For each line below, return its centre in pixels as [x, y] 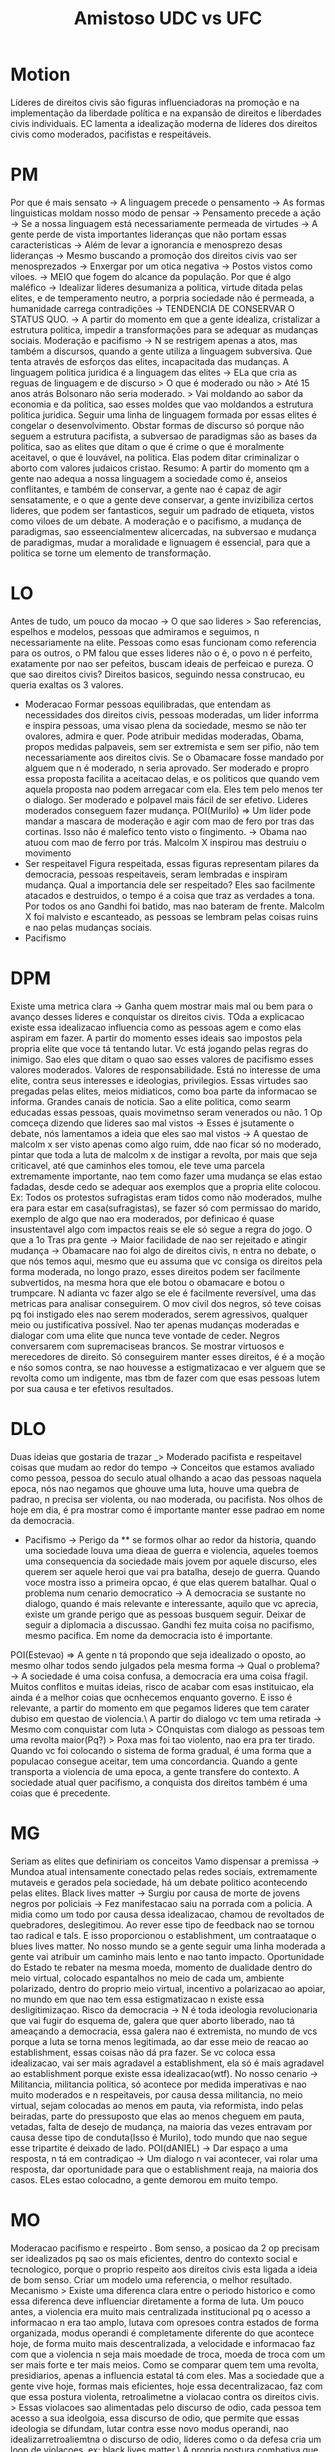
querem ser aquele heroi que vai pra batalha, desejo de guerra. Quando [172, 1571]
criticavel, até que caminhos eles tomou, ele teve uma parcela [137, 1165]
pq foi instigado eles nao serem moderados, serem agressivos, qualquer [159, 1314]
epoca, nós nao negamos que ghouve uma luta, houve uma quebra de [155, 1488]
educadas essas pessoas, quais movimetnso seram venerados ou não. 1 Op [166, 1112]
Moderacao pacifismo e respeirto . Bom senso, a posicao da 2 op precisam [165, 2248]
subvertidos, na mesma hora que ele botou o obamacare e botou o [147, 1282]
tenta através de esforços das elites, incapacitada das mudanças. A [150, 361]
